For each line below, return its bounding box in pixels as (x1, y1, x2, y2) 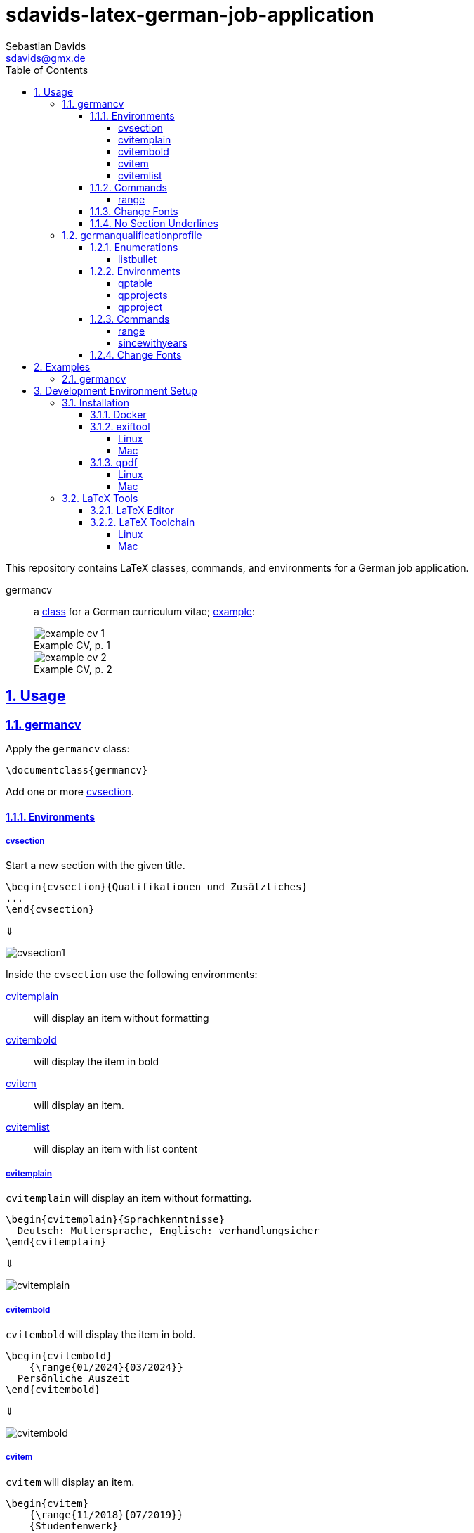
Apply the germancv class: (6, 742, 130, 755)
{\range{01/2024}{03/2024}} (29, 1361, 183, 1373)
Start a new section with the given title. (6, 859, 185, 872)
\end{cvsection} (6, 904, 95, 916)
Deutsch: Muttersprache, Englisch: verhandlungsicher (17, 1225, 320, 1237)
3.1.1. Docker (90, 408, 147, 421)
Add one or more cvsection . (6, 785, 134, 797)
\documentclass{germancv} (6, 764, 148, 776)
